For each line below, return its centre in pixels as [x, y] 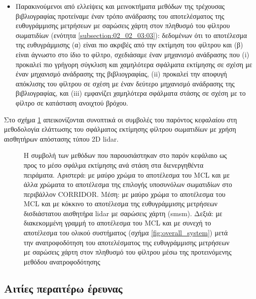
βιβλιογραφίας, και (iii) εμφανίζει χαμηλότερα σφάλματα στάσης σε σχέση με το [130, 93]
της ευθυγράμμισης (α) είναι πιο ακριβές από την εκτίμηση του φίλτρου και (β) [129, 45]
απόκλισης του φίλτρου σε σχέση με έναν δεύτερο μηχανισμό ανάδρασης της [125, 83]
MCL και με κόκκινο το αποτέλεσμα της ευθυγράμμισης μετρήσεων [121, 204]
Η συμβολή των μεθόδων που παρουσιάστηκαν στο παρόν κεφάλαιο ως [125, 155]
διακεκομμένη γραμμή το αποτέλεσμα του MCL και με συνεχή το [117, 223]
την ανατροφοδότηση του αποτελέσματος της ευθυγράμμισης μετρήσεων [127, 242]
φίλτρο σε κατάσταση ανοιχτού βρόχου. [72, 102]
